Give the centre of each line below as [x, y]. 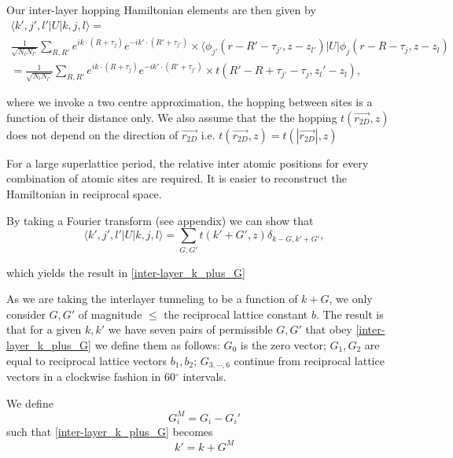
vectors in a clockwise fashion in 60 [91, 376]
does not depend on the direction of [92, 134]
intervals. [204, 376]
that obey [329, 329]
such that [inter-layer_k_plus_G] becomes [110, 432]
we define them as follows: [157, 344]
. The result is [350, 314]
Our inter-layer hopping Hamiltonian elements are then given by [161, 9]
